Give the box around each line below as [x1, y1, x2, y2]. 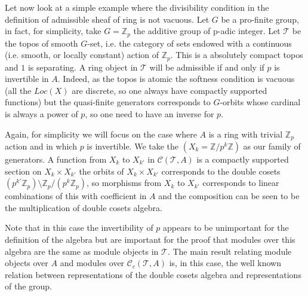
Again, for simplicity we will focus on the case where [5, 127, 197, 140]
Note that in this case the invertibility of [5, 221, 153, 234]
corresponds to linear [202, 176, 279, 189]
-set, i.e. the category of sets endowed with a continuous [87, 36, 292, 49]
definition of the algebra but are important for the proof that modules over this [5, 233, 295, 245]
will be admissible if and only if [149, 60, 264, 73]
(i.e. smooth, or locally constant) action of [5, 48, 159, 61]
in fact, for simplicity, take [5, 25, 101, 37]
